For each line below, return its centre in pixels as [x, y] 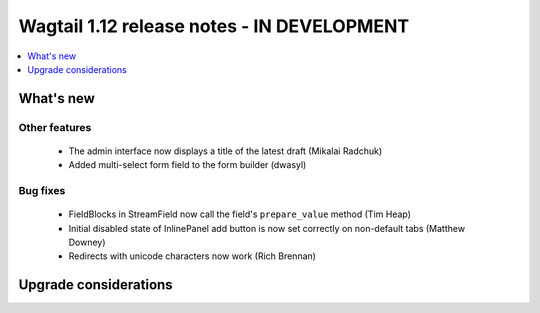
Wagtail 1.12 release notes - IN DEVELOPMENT [214, 26]
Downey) [87, 242]
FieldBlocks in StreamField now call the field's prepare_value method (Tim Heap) [240, 214]
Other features [55, 127]
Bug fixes [42, 191]
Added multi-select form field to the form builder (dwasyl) [187, 165]
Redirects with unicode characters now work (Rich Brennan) [192, 256]
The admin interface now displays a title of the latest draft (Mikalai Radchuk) [225, 151]
